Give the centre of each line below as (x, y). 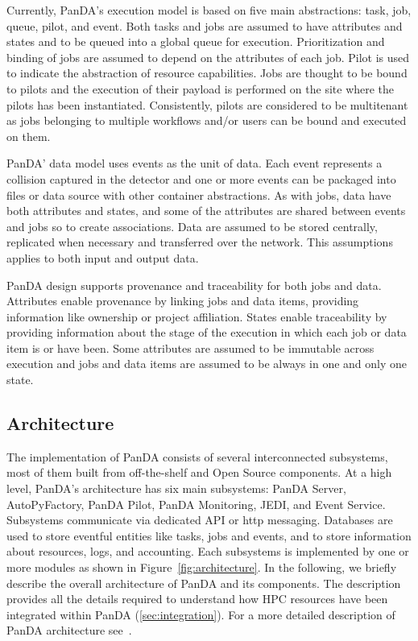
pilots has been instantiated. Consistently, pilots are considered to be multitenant (207, 104)
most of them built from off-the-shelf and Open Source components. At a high (199, 472)
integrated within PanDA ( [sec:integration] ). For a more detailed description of (201, 614)
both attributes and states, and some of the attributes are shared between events (206, 211)
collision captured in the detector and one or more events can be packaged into (201, 178)
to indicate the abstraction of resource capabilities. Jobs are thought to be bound (207, 73)
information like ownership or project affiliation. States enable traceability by (197, 316)
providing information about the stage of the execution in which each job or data (207, 332)
